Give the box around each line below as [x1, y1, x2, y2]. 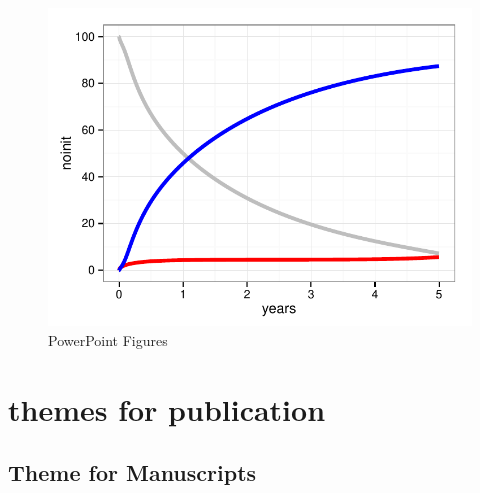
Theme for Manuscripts [8, 457, 257, 488]
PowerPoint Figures [48, 329, 168, 350]
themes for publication [8, 388, 326, 429]
